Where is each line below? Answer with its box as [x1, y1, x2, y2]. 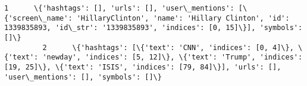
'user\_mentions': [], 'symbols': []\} [4, 72, 162, 81]
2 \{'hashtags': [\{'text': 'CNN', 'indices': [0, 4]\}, [42, 43, 294, 52]
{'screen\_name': [4, 14, 73, 22]
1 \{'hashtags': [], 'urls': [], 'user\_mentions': [4, 4, 234, 12]
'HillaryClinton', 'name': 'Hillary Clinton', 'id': [76, 14, 290, 22]
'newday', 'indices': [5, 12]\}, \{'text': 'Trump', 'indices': [42, 53, 303, 62]
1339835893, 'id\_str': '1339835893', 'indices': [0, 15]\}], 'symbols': [4, 24, 303, 32]
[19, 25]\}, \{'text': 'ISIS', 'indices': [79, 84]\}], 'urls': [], [4, 62, 281, 71]
